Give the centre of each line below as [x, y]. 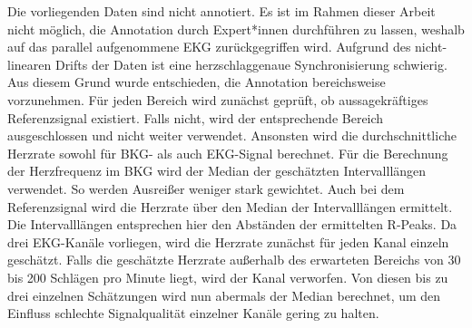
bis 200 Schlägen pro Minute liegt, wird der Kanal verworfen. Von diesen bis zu [228, 277]
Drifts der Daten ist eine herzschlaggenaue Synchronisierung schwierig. [251, 64]
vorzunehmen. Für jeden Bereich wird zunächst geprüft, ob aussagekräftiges [218, 99]
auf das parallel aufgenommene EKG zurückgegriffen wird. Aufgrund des [209, 47]
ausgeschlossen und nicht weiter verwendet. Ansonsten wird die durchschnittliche [232, 135]
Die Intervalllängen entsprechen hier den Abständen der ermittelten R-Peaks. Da [232, 224]
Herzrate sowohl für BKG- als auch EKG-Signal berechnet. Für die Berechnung [228, 153]
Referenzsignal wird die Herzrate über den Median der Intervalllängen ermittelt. [230, 206]
